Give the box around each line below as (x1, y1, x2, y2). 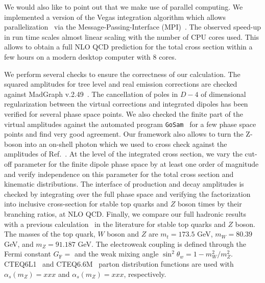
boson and (107, 228, 139, 239)
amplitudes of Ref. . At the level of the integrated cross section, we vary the (4, 148, 243, 159)
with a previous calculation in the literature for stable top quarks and (4, 218, 226, 229)
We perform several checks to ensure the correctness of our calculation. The (4, 68, 240, 79)
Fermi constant (4, 248, 51, 259)
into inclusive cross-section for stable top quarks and (4, 198, 168, 209)
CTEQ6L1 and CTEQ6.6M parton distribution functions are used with (4, 258, 234, 269)
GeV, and (4, 238, 34, 249)
